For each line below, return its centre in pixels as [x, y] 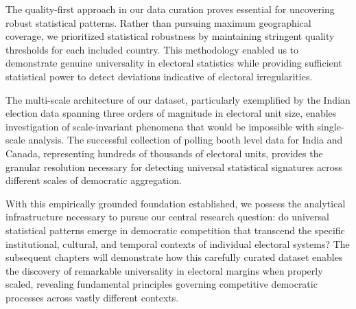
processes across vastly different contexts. [92, 297]
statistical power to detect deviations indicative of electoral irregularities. [159, 76]
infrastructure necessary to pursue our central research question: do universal [167, 217]
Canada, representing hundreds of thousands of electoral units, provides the [164, 153]
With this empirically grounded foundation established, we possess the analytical [176, 203]
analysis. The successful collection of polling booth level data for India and [186, 140]
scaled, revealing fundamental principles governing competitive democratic [162, 284]
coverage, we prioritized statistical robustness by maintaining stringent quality [170, 36]
